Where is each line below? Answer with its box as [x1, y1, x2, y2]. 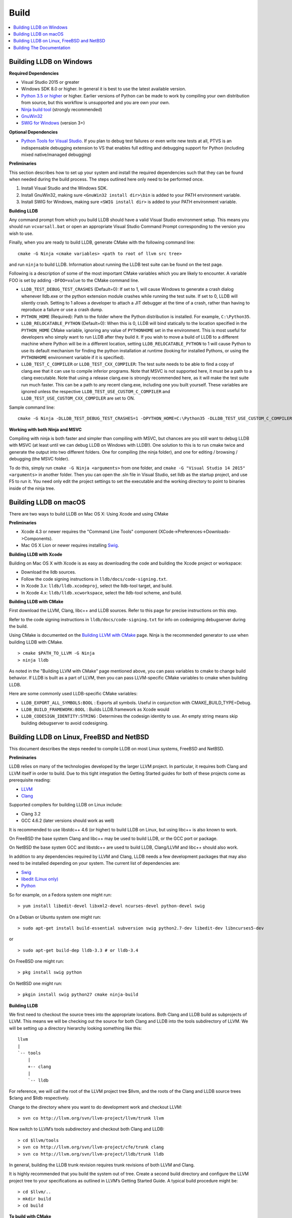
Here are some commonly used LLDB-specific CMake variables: [9, 691, 138, 697]
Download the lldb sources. [21, 569, 76, 575]
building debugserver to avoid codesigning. [21, 720, 109, 726]
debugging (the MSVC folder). [9, 456, 70, 462]
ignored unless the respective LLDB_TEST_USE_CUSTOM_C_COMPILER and [21, 389, 170, 395]
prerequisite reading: [9, 777, 51, 783]
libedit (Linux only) [21, 876, 58, 882]
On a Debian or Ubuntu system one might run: [9, 914, 102, 920]
